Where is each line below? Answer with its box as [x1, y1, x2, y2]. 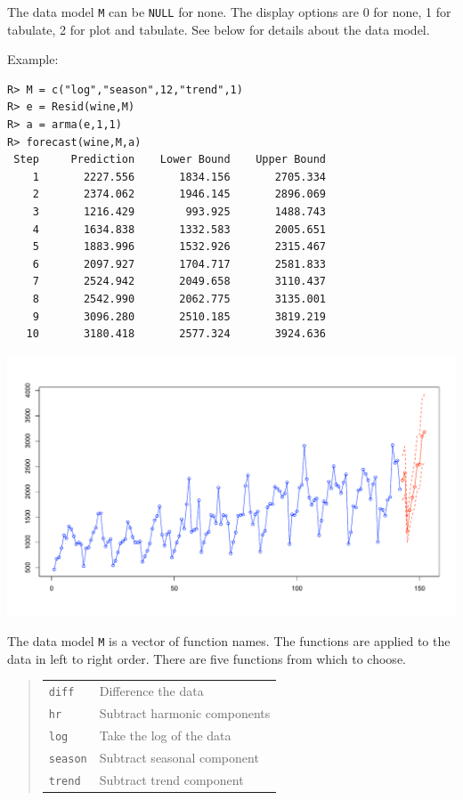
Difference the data [99, 682, 204, 700]
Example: [7, 50, 59, 69]
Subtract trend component [99, 770, 244, 788]
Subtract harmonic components [99, 704, 271, 723]
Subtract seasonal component [99, 747, 259, 766]
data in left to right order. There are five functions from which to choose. [7, 649, 406, 667]
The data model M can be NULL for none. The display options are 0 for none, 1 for [7, 3, 451, 20]
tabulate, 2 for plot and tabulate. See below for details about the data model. [7, 20, 430, 38]
